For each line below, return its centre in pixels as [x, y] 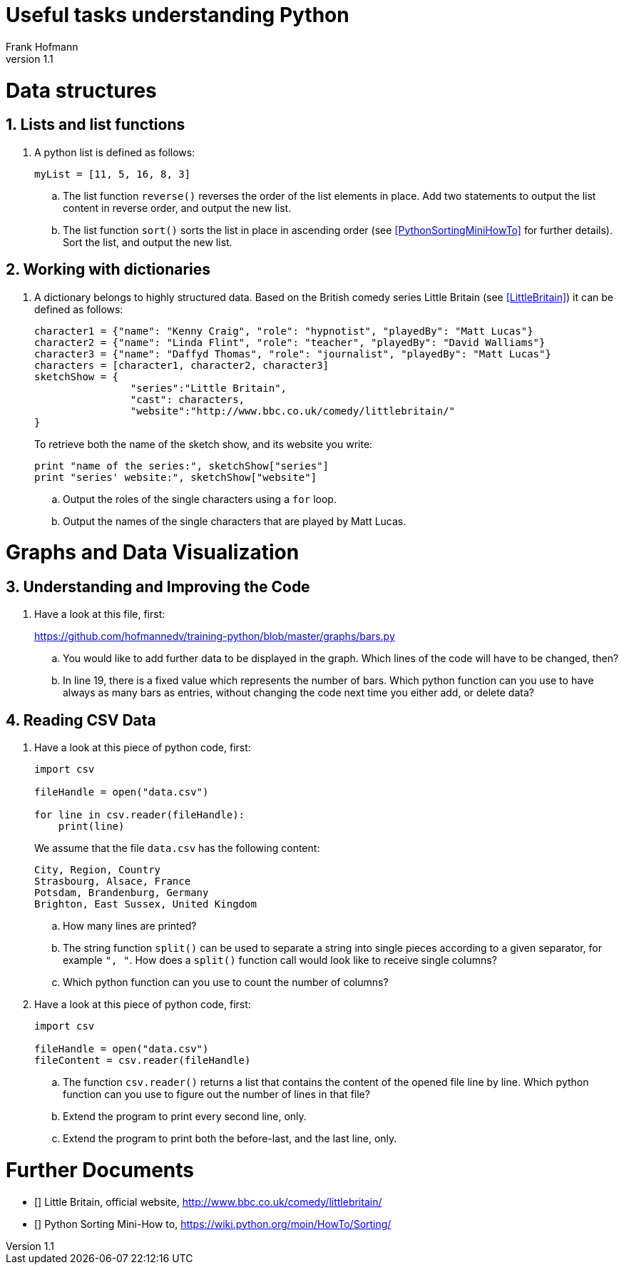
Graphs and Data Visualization [153, 553]
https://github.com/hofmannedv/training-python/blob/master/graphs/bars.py [215, 636]
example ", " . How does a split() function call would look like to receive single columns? [280, 960]
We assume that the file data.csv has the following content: [177, 848]
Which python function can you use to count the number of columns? [226, 982]
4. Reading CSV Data [81, 720]
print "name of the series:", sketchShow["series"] [182, 466]
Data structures [81, 90]
